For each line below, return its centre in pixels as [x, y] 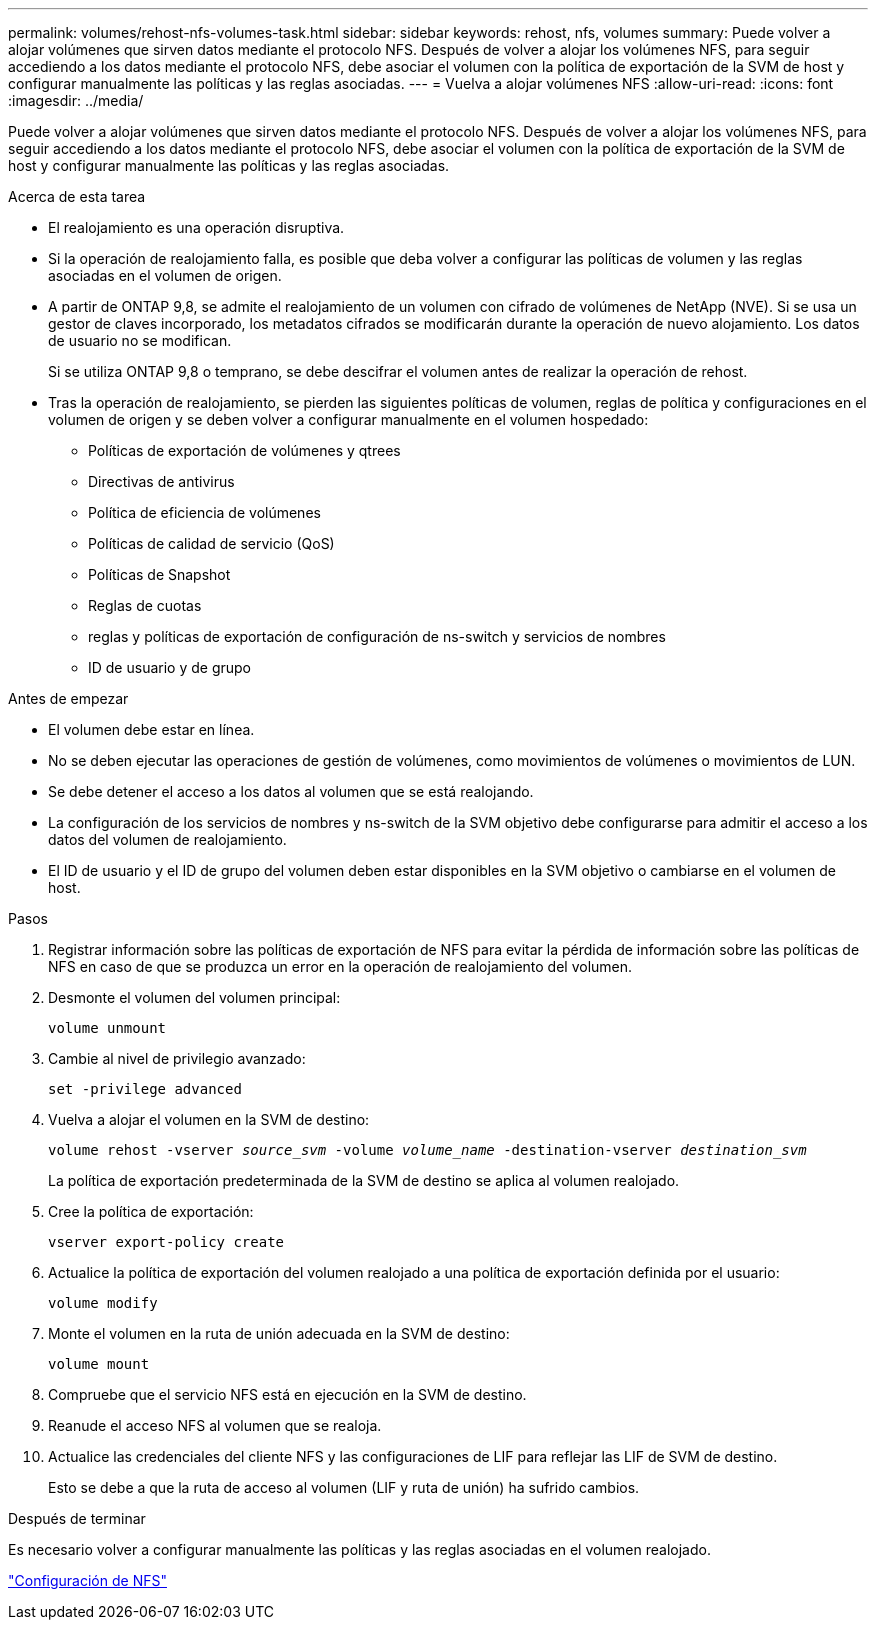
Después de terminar [77, 1518]
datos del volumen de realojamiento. [167, 839]
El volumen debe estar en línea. [151, 729]
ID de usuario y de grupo [169, 667]
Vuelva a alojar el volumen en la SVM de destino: [209, 1119]
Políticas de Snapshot [159, 574]
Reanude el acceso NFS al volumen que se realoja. [215, 1425]
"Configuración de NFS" [87, 1580]
